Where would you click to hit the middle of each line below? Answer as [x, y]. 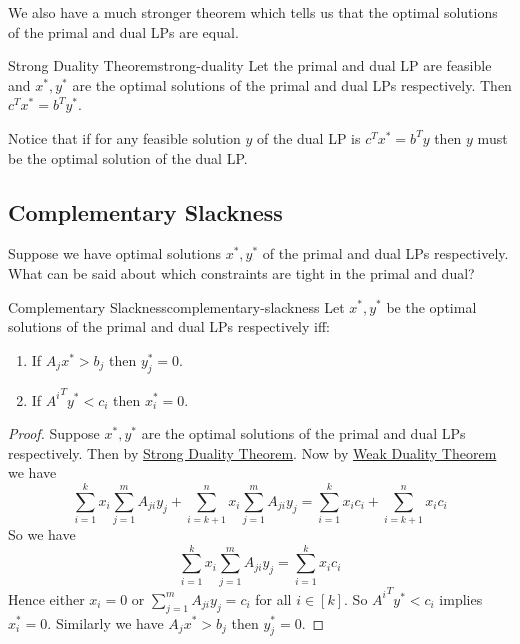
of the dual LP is [308, 137]
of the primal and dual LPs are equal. [123, 31]
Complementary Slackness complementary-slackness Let [176, 306]
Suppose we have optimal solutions [114, 253]
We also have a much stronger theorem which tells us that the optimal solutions [253, 12]
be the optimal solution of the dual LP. [128, 157]
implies [461, 598]
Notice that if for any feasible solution [124, 137]
